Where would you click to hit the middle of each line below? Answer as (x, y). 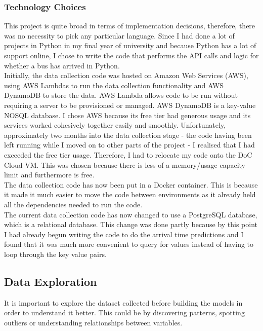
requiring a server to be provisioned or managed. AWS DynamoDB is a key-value (130, 105)
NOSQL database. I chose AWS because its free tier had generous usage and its (127, 115)
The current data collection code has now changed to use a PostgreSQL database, (131, 214)
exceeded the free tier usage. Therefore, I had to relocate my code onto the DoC (128, 154)
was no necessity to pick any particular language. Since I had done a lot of (119, 35)
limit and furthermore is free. (49, 175)
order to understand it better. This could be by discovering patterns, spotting (124, 312)
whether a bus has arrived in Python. (62, 65)
